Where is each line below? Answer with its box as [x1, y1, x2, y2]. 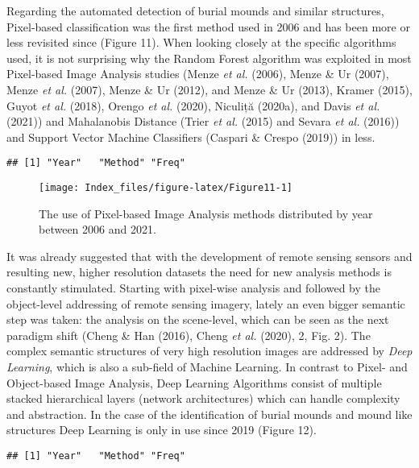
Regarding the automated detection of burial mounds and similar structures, [6, 2, 384, 19]
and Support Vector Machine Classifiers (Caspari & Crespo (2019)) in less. [6, 128, 375, 145]
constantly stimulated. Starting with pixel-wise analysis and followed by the [6, 280, 381, 296]
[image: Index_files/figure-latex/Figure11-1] [39, 182, 292, 193]
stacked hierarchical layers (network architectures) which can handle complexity [6, 390, 400, 407]
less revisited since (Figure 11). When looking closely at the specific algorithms [6, 34, 396, 51]
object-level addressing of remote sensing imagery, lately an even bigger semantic [6, 295, 405, 312]
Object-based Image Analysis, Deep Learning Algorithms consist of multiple [6, 374, 382, 391]
